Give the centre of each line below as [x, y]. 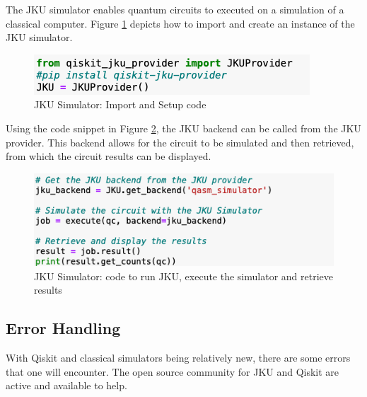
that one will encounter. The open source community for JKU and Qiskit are [173, 371]
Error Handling [63, 328]
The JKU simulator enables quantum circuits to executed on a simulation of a [175, 9]
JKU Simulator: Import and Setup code [120, 104]
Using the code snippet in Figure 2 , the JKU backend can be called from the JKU [183, 128]
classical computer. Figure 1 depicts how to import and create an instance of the [180, 23]
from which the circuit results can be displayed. [109, 156]
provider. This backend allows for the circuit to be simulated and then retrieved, [180, 142]
